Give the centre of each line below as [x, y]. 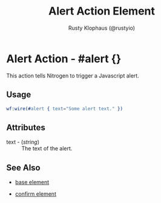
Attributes [26, 128]
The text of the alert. [47, 148]
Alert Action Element [102, 11]
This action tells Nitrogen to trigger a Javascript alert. [73, 75]
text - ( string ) [23, 142]
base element [32, 182]
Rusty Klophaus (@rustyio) [102, 28]
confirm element [35, 194]
